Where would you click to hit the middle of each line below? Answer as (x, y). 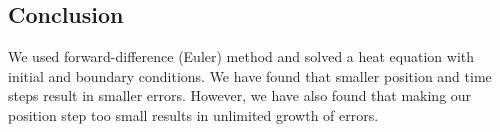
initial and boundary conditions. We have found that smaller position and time (250, 75)
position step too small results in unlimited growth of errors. (193, 114)
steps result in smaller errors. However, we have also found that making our (240, 95)
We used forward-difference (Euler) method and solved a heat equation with (241, 56)
